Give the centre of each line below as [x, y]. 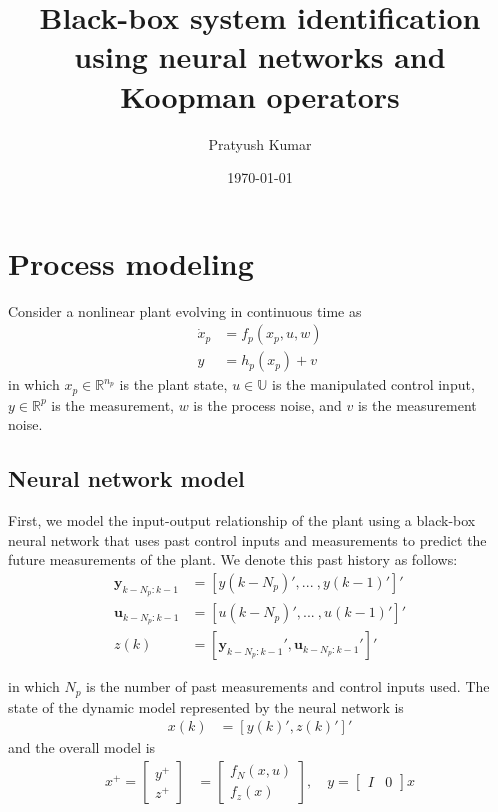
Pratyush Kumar [260, 143]
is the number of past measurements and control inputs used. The [288, 686]
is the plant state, [173, 384]
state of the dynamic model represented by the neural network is [206, 706]
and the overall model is [82, 747]
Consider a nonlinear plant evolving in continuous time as [185, 310]
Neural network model [126, 478]
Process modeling [131, 262]
